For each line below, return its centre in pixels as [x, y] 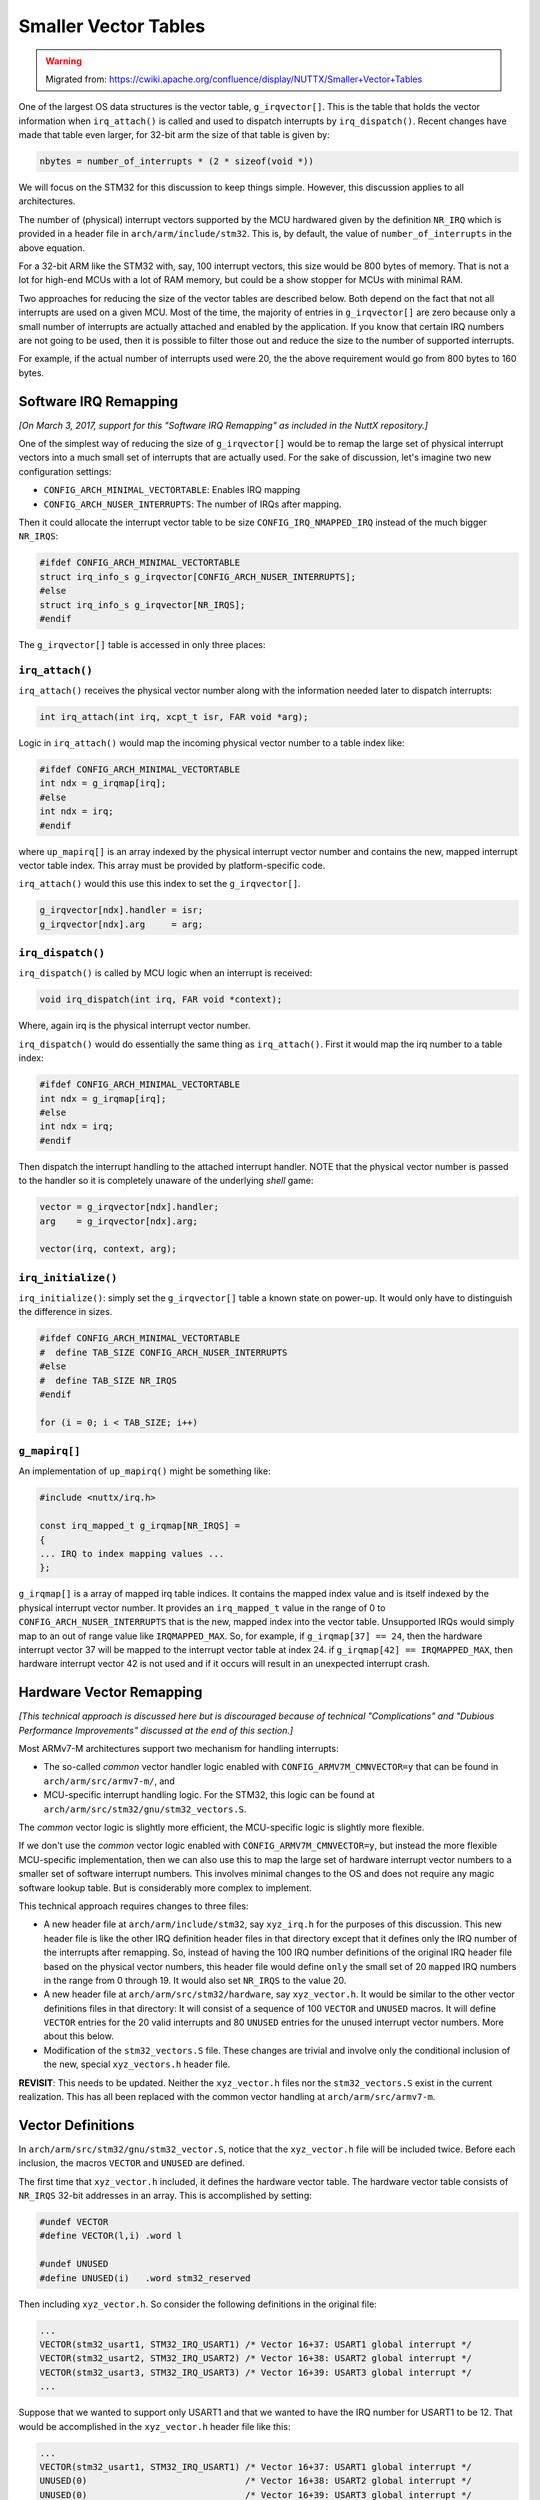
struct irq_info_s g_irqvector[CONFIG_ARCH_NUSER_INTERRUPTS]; [198, 576]
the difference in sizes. [65, 1312]
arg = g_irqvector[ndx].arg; [119, 1221]
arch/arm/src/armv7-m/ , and [109, 1781]
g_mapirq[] [49, 1451]
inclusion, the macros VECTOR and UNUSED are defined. [131, 2163]
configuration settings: [65, 471]
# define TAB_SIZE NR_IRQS [108, 1380]
